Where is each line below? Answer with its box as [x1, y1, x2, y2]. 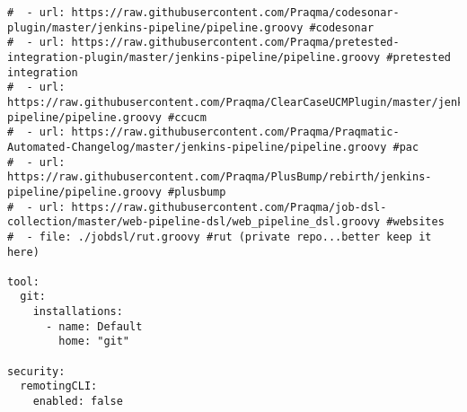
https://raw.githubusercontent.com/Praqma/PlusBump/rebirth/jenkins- [7, 171, 432, 184]
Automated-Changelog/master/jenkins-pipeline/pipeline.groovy [7, 140, 387, 153]
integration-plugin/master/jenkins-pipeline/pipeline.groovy [7, 50, 381, 64]
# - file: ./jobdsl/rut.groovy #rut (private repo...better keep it [7, 230, 432, 243]
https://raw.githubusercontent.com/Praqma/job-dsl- [71, 200, 387, 214]
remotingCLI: [20, 380, 98, 393]
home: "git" [58, 335, 130, 348]
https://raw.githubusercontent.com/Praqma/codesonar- [71, 6, 400, 19]
